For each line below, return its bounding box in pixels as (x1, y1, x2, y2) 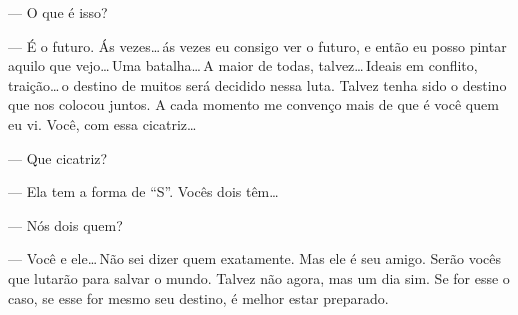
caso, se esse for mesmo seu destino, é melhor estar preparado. (8, 287, 389, 308)
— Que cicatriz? (8, 147, 108, 168)
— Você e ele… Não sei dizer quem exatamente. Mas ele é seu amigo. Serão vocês (8, 248, 502, 269)
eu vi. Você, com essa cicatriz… (8, 113, 197, 134)
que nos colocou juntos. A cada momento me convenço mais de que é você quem (8, 94, 499, 115)
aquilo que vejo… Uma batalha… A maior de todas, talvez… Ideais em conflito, (8, 55, 478, 76)
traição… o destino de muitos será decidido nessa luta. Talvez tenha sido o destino (8, 74, 507, 95)
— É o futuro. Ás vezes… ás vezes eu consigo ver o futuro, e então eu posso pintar (8, 35, 507, 56)
